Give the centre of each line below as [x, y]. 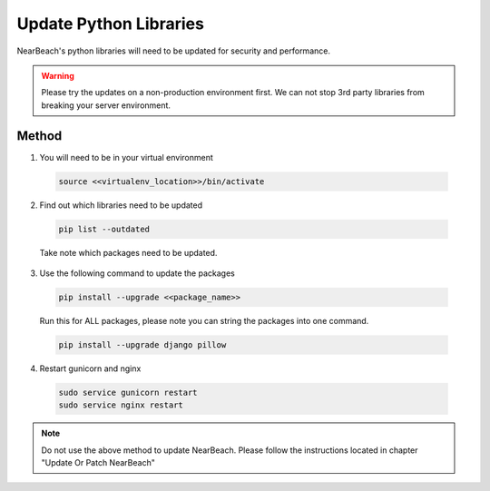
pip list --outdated [104, 229]
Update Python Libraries [110, 24]
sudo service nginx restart [121, 405]
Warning [58, 75]
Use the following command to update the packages [137, 273]
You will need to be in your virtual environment [126, 157]
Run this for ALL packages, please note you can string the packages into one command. [204, 320]
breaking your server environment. [106, 105]
